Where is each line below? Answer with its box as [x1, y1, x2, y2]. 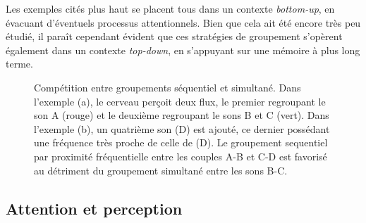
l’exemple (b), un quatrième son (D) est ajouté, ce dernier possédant [34, 121, 330, 136]
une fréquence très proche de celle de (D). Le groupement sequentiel [34, 135, 328, 150]
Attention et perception [6, 197, 183, 219]
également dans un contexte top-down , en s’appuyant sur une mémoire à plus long [6, 42, 360, 57]
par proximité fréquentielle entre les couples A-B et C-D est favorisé [34, 148, 327, 163]
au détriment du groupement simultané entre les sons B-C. [34, 163, 288, 177]
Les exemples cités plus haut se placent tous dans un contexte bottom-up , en [6, 1, 335, 15]
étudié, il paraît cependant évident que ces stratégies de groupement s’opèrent [6, 29, 343, 44]
